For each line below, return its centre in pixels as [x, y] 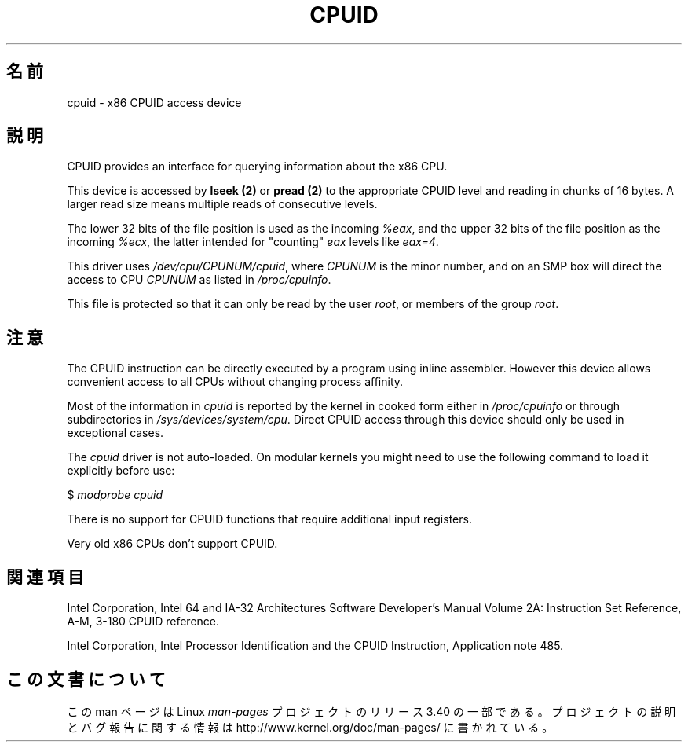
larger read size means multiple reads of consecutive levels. [222, 204]
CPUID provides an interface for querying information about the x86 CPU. [257, 167]
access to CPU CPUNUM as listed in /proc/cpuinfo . [199, 280]
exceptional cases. [115, 433]
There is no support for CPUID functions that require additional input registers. [269, 519]
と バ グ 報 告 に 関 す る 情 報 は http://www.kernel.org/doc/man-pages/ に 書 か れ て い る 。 [310, 727]
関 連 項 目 [45, 577]
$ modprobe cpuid [115, 495]
